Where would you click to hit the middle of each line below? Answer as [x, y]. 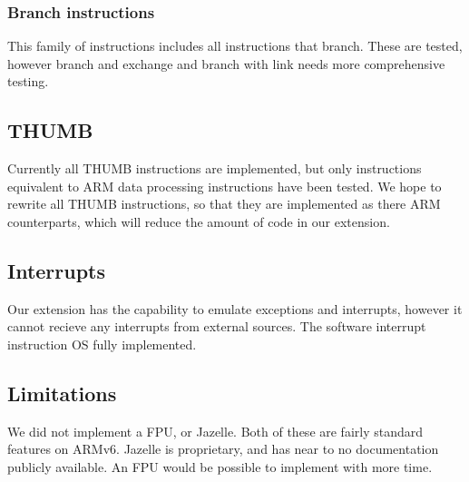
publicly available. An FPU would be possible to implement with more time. [220, 466]
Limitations [62, 393]
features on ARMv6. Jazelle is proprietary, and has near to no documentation [223, 449]
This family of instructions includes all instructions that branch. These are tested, [235, 46]
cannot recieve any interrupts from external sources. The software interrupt [217, 326]
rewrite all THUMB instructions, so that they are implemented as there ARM [224, 204]
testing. [28, 81]
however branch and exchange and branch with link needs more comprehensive [226, 63]
